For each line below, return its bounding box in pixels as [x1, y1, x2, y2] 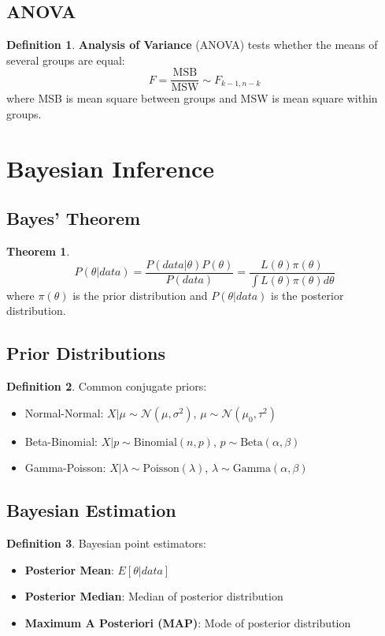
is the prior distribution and [72, 286, 208, 303]
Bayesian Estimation [6, 498, 176, 522]
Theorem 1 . [6, 243, 70, 260]
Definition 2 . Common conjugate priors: [6, 378, 207, 395]
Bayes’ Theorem [6, 206, 141, 230]
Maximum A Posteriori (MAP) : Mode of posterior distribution [24, 614, 351, 630]
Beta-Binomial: [24, 432, 98, 449]
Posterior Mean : [24, 561, 114, 578]
